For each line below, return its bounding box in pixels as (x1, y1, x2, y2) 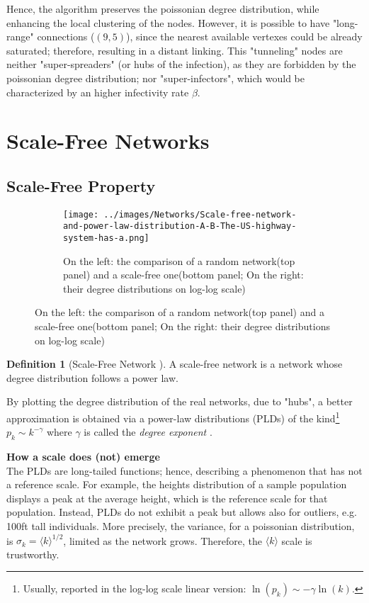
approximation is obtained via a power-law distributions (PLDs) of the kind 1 (6, 409, 340, 425)
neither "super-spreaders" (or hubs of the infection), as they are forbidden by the (6, 57, 356, 72)
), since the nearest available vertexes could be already (126, 29, 363, 44)
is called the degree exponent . (84, 424, 212, 439)
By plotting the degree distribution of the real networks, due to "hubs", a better (6, 394, 353, 409)
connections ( (37, 29, 95, 44)
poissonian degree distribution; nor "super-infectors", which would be (6, 70, 305, 85)
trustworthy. (6, 546, 59, 561)
